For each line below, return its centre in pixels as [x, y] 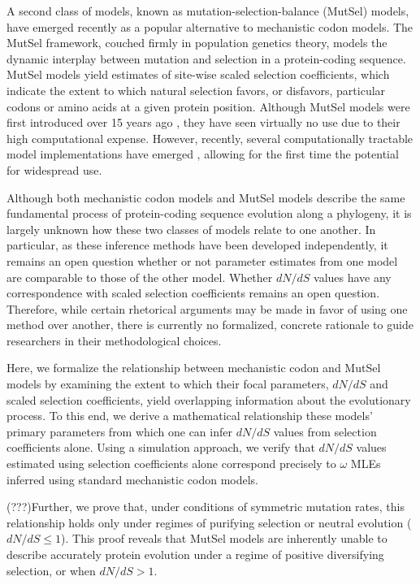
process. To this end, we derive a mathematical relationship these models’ [190, 416]
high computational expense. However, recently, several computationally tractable [210, 138]
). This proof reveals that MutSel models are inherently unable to [224, 538]
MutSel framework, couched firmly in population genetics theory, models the [197, 43]
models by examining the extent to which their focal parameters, [168, 384]
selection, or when [51, 570]
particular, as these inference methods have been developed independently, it [197, 245]
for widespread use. [54, 169]
